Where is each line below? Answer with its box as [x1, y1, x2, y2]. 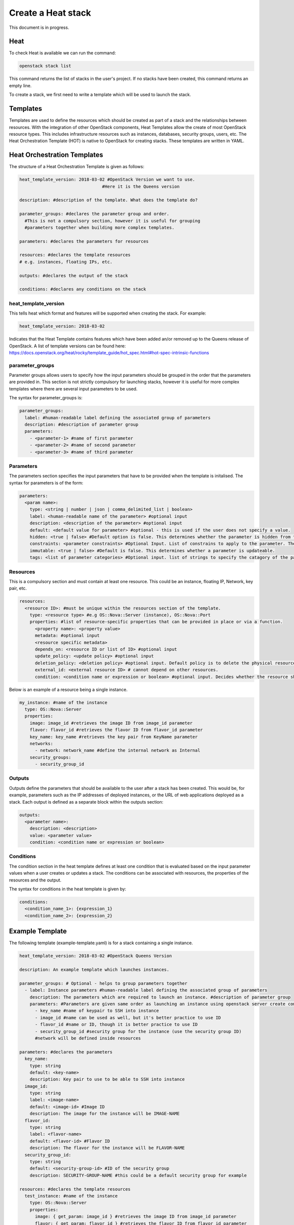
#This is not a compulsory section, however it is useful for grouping [24, 218, 200, 223]
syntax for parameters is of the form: [9, 480, 83, 486]
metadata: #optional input [35, 633, 100, 638]
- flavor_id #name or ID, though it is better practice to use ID [35, 1022, 198, 1028]
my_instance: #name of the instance [19, 700, 108, 705]
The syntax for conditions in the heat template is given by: [9, 886, 126, 892]
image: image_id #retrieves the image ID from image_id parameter [29, 720, 193, 726]
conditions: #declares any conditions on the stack [19, 287, 147, 292]
